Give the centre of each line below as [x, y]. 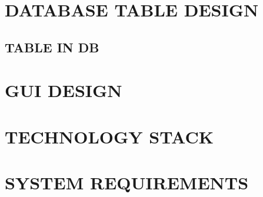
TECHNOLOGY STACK [109, 136]
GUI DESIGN [64, 90]
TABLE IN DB [52, 47]
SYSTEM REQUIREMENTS [127, 183]
